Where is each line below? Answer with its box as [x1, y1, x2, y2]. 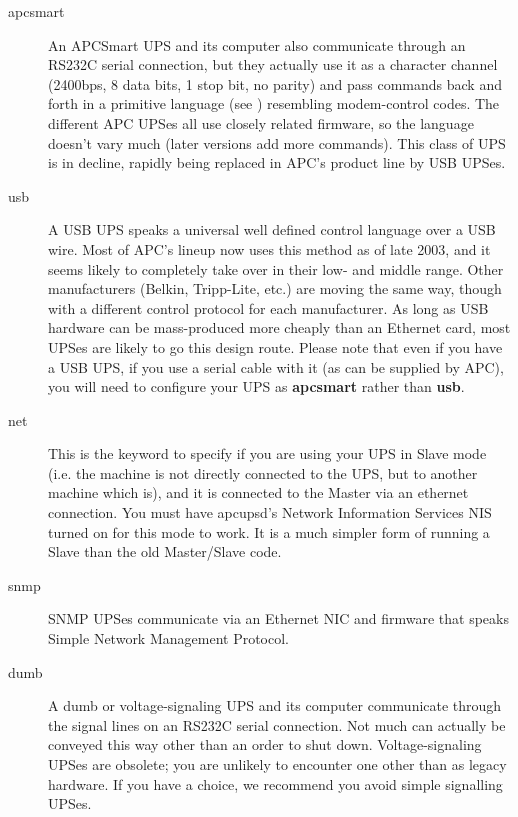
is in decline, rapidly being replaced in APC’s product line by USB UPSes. [48, 152, 506, 173]
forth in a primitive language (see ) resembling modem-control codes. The [48, 93, 500, 114]
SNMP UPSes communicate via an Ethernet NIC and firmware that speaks [48, 608, 509, 629]
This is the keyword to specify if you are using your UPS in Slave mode [48, 443, 487, 464]
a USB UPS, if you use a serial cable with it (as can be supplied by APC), [48, 356, 504, 377]
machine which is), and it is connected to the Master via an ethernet [48, 482, 469, 503]
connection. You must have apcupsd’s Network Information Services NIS [48, 502, 492, 523]
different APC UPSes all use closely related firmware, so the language [48, 112, 474, 133]
